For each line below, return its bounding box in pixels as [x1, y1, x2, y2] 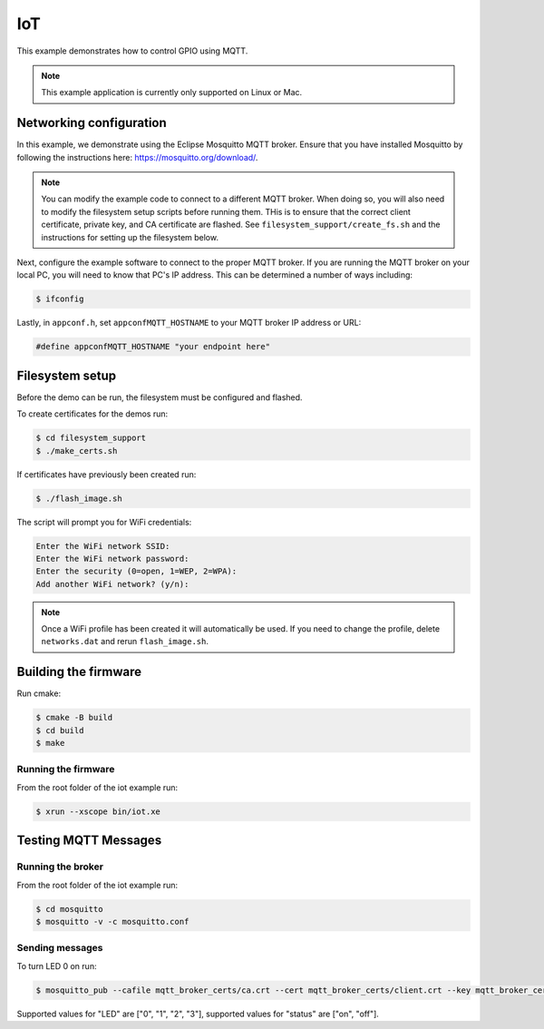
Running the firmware [16, 763, 115, 776]
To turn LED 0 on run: [16, 960, 97, 971]
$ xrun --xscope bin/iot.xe [35, 806, 160, 817]
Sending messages [16, 942, 103, 955]
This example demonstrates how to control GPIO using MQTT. [16, 45, 248, 56]
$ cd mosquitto [35, 904, 103, 914]
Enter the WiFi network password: [35, 554, 189, 563]
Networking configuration [16, 115, 167, 131]
